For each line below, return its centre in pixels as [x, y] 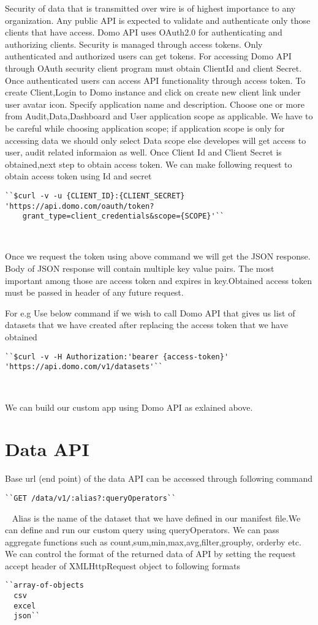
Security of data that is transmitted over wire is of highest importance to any [150, 8]
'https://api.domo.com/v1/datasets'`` [84, 367]
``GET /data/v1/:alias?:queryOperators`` [91, 498]
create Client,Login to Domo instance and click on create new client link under [153, 92]
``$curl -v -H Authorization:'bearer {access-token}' [117, 357]
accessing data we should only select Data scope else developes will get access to [156, 140]
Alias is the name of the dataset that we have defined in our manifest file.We [156, 518]
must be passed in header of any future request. [94, 292]
